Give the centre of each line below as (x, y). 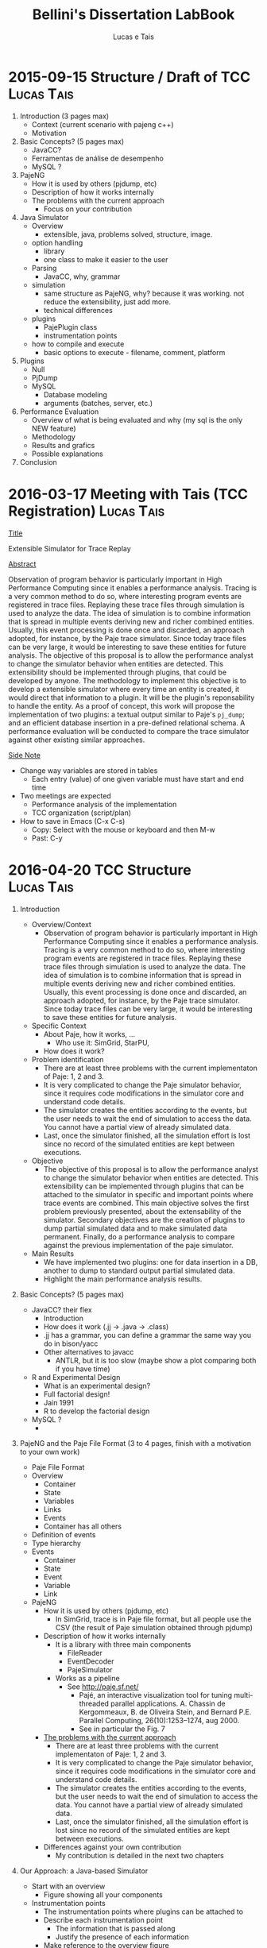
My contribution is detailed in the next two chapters (139, 1855)
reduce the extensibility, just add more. (107, 301)
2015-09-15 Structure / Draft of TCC (130, 77)
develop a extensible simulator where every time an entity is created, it (124, 689)
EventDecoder (91, 1661)
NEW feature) (54, 428)
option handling (57, 242)
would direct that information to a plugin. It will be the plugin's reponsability (132, 698)
